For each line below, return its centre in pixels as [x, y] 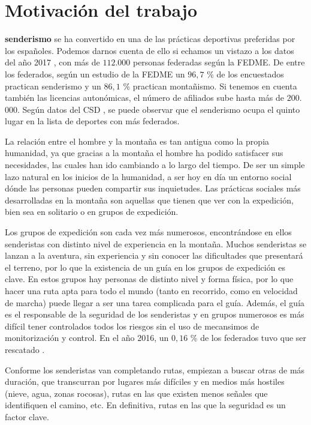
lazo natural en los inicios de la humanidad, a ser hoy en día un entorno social [148, 176]
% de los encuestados [245, 74]
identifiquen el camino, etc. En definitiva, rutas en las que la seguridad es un [145, 405]
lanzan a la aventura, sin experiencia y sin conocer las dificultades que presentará [154, 255]
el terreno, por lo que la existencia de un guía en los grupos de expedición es [145, 267]
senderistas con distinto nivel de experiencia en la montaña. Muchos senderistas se [156, 243]
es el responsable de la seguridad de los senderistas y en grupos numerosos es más [155, 314]
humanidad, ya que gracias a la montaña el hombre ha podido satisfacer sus [144, 153]
